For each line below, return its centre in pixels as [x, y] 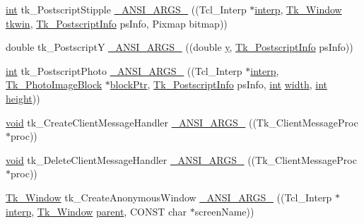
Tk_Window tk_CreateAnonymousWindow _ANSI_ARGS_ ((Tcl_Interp [169, 197]
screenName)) [224, 211]
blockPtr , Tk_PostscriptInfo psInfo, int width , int [219, 84]
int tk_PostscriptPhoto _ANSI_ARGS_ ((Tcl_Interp [124, 70]
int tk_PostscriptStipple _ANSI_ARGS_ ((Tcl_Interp [126, 9]
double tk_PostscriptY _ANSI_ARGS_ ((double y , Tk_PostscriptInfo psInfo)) [180, 47]
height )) [23, 98]
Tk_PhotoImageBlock [54, 84]
